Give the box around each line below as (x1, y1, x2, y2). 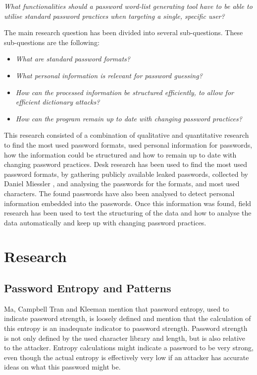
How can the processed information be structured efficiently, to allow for (15, 87, 234, 97)
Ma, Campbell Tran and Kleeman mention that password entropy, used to (4, 303, 229, 314)
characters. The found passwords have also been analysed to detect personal (4, 188, 235, 198)
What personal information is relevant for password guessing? (15, 70, 203, 80)
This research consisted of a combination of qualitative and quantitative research (4, 130, 249, 140)
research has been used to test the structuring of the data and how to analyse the (4, 208, 252, 218)
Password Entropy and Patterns (4, 280, 171, 296)
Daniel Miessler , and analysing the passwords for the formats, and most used (4, 178, 240, 189)
